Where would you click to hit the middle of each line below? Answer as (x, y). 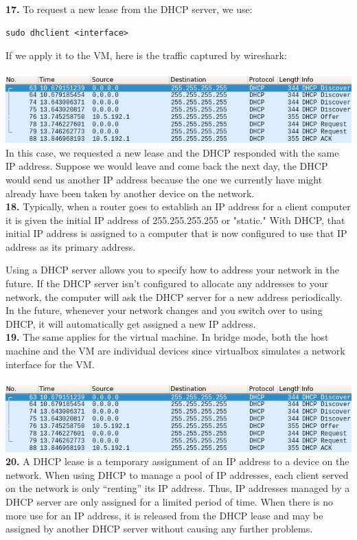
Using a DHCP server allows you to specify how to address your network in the (172, 270)
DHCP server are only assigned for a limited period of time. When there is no (169, 501)
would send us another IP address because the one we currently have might (164, 179)
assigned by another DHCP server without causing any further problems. (159, 529)
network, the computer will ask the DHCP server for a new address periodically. (174, 296)
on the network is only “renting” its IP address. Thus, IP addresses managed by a (178, 488)
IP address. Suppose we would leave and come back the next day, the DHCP (167, 166)
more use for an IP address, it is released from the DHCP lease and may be (164, 515)
